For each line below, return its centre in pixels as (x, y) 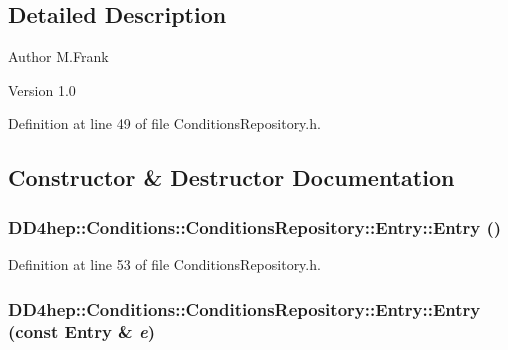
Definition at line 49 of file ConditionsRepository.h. (164, 123)
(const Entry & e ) (82, 331)
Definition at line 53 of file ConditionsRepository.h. (164, 263)
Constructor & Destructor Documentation (231, 177)
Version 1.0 (42, 89)
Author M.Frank (58, 56)
